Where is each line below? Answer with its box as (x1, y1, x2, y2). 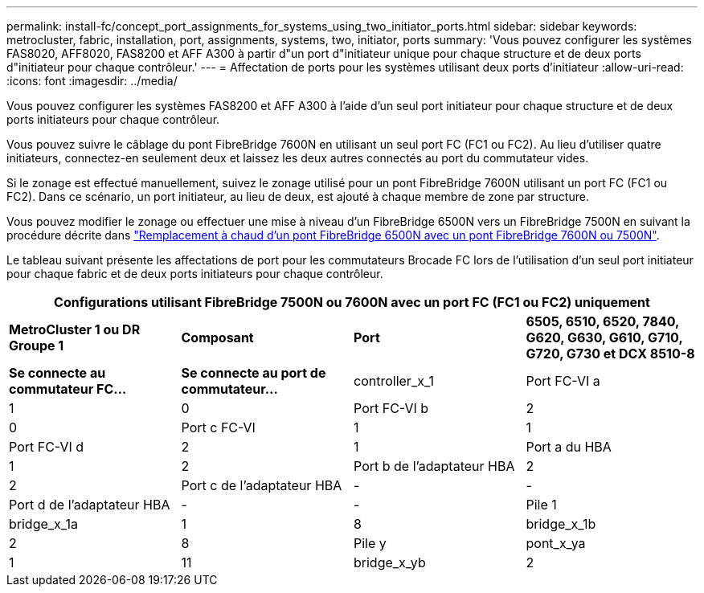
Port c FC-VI (181, 419, 256, 436)
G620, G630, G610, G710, (526, 329, 683, 346)
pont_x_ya (526, 535, 586, 551)
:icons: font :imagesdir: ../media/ (6, 74, 178, 88)
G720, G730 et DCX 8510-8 (526, 346, 695, 362)
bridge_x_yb (354, 554, 426, 571)
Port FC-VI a (526, 373, 600, 389)
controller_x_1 (354, 373, 434, 389)
